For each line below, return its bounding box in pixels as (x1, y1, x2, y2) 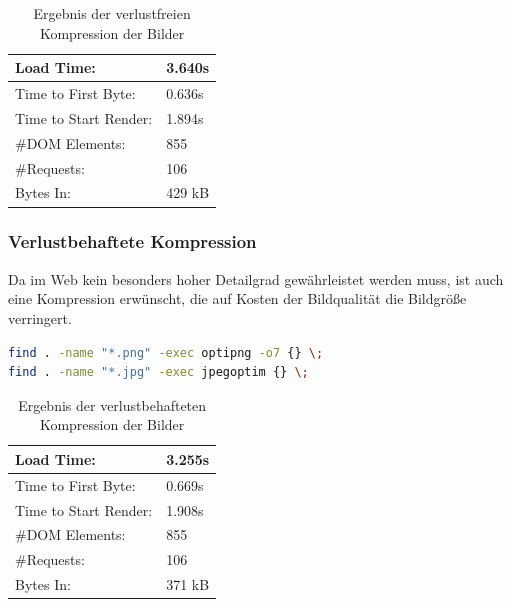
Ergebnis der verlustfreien (33, 3, 191, 23)
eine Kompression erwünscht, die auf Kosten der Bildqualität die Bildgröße (8, 288, 467, 309)
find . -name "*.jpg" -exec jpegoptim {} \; (8, 365, 309, 380)
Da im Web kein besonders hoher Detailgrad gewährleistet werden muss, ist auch (8, 268, 504, 289)
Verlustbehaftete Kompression (8, 229, 257, 254)
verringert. (8, 307, 72, 328)
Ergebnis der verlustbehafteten (18, 394, 207, 415)
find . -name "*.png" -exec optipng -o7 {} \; (8, 345, 324, 360)
